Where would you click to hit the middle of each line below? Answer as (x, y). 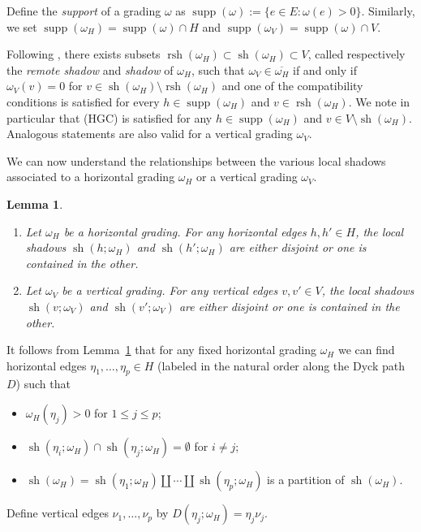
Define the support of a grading (84, 11)
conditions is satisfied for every (83, 101)
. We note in (379, 101)
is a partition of (306, 480)
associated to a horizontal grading (91, 177)
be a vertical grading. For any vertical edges (170, 290)
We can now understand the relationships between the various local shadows (196, 160)
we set (22, 26)
